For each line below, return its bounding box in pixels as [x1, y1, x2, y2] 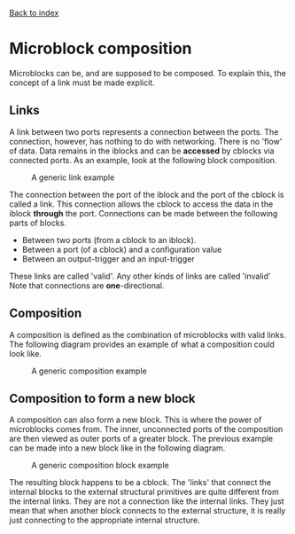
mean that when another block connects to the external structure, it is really [9, 506, 286, 516]
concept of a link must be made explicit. [9, 77, 155, 88]
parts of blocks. [9, 217, 66, 228]
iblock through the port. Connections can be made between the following [9, 208, 278, 218]
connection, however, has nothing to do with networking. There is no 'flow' [9, 136, 283, 146]
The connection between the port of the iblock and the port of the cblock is [9, 189, 284, 200]
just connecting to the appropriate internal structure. [9, 514, 201, 526]
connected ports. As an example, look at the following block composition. [9, 154, 277, 165]
